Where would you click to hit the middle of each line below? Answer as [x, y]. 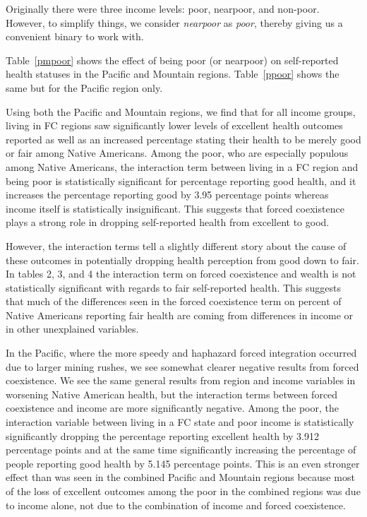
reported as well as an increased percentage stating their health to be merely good [183, 139]
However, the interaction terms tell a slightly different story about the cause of [176, 245]
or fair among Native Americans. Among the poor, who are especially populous [177, 153]
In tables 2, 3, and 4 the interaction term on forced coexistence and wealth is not [181, 274]
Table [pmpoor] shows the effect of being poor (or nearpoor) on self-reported [172, 60]
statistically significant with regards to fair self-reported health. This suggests [173, 287]
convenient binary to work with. [75, 36]
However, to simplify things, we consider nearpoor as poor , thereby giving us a [174, 22]
